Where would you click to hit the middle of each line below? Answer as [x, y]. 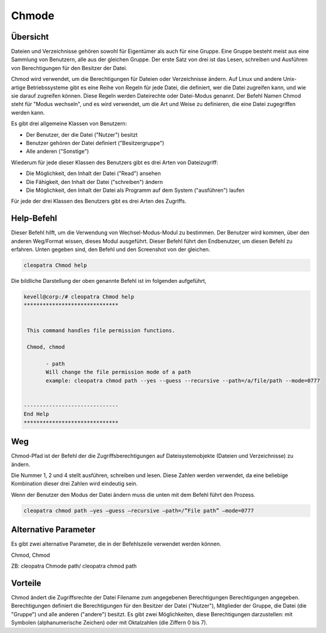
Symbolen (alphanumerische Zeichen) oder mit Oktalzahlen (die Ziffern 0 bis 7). [109, 623]
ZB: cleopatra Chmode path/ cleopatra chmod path [74, 566]
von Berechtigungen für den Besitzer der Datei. [69, 68]
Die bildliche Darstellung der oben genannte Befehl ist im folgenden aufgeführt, [109, 281]
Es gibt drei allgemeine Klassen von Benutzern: [69, 123]
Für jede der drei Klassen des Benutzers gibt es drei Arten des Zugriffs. [99, 201]
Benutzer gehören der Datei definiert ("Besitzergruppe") [95, 143]
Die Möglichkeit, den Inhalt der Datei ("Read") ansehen [93, 173]
